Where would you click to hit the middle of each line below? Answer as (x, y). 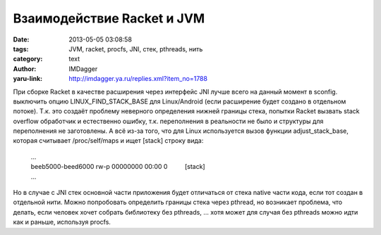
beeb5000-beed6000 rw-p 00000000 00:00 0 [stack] (118, 167)
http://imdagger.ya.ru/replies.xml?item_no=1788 (138, 79)
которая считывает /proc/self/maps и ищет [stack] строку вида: (108, 141)
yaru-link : (28, 79)
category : (28, 59)
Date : (21, 39)
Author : (25, 69)
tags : (21, 49)
